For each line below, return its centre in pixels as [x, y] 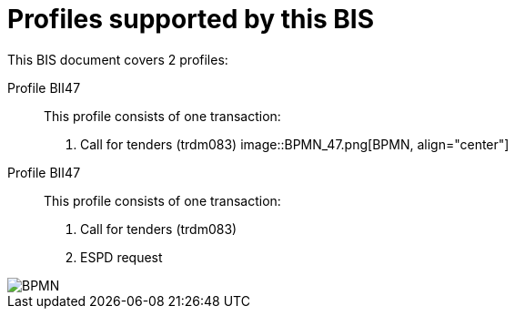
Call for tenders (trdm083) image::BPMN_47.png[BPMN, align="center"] [295, 144]
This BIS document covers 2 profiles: [118, 59]
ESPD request [121, 257]
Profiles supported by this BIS [191, 19]
